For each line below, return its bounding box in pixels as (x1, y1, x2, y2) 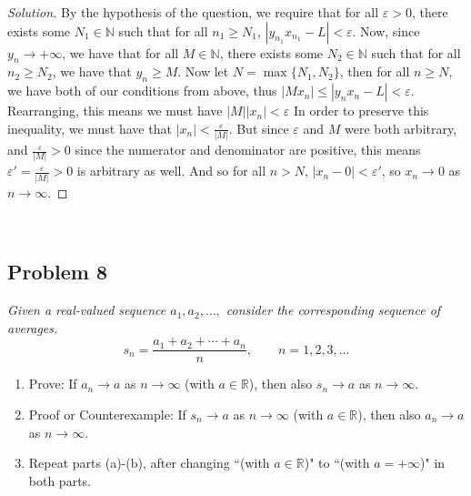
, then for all (339, 62, 410, 81)
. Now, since (352, 21, 420, 40)
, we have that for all (62, 43, 179, 62)
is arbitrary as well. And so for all (76, 161, 266, 180)
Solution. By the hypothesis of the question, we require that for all (7, 3, 379, 21)
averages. (7, 318, 58, 337)
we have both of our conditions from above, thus (7, 81, 277, 100)
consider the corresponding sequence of (225, 300, 441, 319)
